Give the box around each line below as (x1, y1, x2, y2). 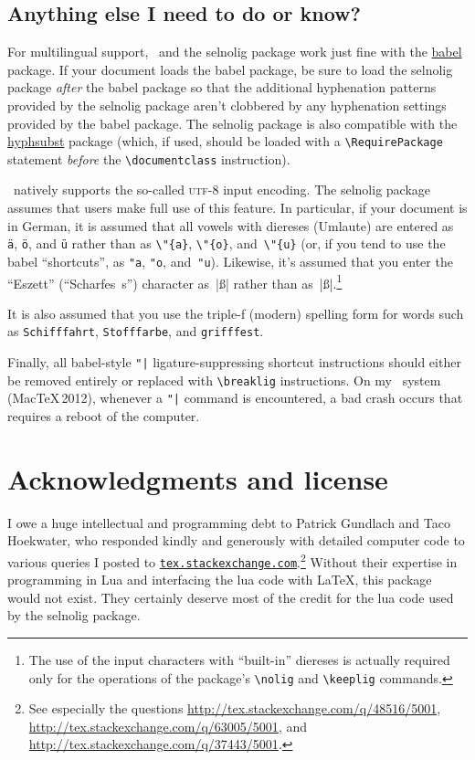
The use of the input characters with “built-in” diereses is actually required (28, 650, 450, 670)
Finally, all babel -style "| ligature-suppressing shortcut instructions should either (7, 353, 461, 372)
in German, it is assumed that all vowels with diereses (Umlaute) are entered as (7, 216, 454, 235)
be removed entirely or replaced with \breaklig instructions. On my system (7, 370, 441, 389)
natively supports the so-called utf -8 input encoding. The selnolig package (13, 180, 431, 199)
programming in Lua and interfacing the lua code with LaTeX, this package (7, 570, 432, 589)
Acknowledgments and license (7, 459, 388, 497)
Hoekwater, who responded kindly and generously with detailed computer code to (7, 531, 465, 550)
